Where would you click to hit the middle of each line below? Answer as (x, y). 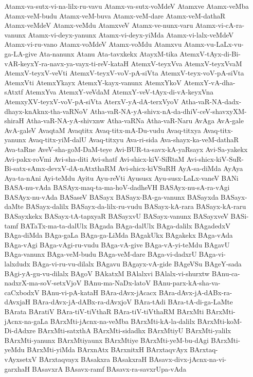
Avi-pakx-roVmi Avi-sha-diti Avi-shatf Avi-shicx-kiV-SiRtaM (94, 159)
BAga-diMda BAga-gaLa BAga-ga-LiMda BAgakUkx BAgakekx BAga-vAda (119, 235)
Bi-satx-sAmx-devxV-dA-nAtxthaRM (60, 168)
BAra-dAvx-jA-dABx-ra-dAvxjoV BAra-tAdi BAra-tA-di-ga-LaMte (133, 302)
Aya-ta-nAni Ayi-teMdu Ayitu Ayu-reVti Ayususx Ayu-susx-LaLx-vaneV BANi (121, 178)
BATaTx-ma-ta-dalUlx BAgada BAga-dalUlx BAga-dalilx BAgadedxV (126, 225)
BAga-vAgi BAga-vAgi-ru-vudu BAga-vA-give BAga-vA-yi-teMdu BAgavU (117, 244)
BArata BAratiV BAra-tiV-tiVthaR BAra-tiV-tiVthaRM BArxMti (104, 311)
